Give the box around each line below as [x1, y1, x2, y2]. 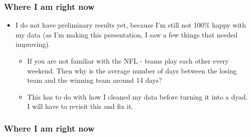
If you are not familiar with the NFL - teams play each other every [27, 56, 229, 66]
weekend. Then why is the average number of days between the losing [27, 65, 237, 75]
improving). [15, 39, 51, 49]
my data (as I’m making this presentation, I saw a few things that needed [15, 29, 238, 39]
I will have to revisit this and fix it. [27, 101, 134, 111]
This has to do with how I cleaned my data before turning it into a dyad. [27, 91, 248, 102]
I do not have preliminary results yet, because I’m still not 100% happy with [15, 20, 246, 30]
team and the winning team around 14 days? [27, 75, 162, 85]
